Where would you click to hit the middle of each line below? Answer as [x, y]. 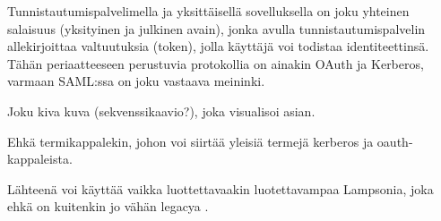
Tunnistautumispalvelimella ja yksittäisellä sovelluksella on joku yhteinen [208, 11]
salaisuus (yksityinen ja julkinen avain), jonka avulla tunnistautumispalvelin [216, 28]
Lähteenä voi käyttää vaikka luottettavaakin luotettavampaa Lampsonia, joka [220, 188]
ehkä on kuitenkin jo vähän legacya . [108, 206]
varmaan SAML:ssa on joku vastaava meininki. [136, 81]
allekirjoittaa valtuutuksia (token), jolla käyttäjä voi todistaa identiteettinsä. [218, 46]
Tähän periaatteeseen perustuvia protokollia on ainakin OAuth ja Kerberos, [216, 63]
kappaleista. [40, 159]
